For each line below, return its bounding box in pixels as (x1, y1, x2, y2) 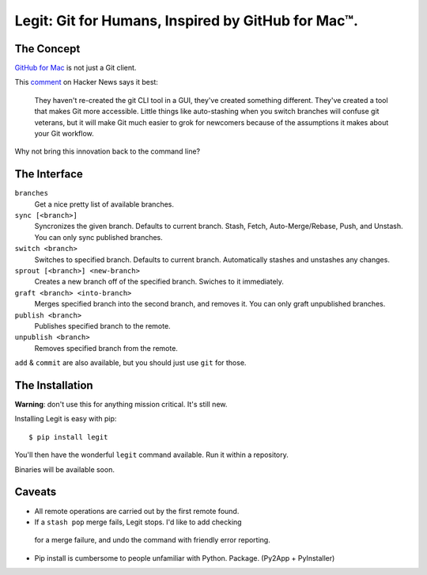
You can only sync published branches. (34, 232, 164, 242)
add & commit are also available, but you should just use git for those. (14, 358, 247, 367)
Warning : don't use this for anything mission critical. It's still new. (14, 400, 228, 409)
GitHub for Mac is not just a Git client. (14, 63, 137, 73)
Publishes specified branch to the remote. (34, 322, 171, 330)
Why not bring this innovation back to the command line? (14, 147, 201, 156)
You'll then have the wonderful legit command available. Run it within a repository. (14, 450, 289, 459)
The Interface (14, 167, 83, 181)
